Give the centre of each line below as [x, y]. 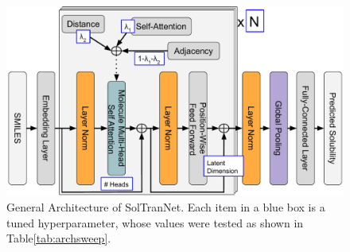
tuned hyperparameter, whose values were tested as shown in [155, 222]
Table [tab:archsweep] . [59, 238]
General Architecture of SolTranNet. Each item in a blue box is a [166, 207]
